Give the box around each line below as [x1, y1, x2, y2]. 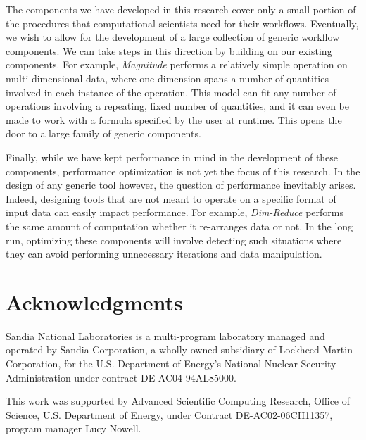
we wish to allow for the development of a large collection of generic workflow [6, 30, 340, 44]
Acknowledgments [6, 287, 183, 316]
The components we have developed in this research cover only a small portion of [6, 2, 356, 16]
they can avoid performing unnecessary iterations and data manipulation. [6, 246, 322, 261]
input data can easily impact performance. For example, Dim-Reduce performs [6, 205, 343, 220]
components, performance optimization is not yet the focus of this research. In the [6, 163, 360, 178]
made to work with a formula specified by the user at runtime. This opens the [6, 112, 342, 127]
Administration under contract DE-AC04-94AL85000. [6, 370, 236, 384]
